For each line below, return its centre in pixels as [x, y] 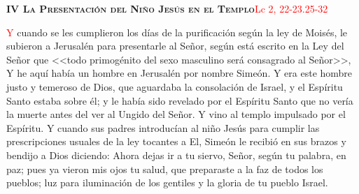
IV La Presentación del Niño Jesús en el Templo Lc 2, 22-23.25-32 [167, 8]
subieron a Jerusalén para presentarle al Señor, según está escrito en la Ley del [175, 46]
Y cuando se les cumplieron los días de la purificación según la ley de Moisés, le [177, 32]
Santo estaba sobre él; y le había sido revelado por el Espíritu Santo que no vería [180, 100]
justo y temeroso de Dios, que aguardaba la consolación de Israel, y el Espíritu [175, 86]
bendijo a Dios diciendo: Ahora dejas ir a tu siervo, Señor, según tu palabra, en [176, 155]
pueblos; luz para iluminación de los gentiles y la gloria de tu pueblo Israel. [167, 182]
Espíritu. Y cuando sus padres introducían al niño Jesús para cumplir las [163, 127]
